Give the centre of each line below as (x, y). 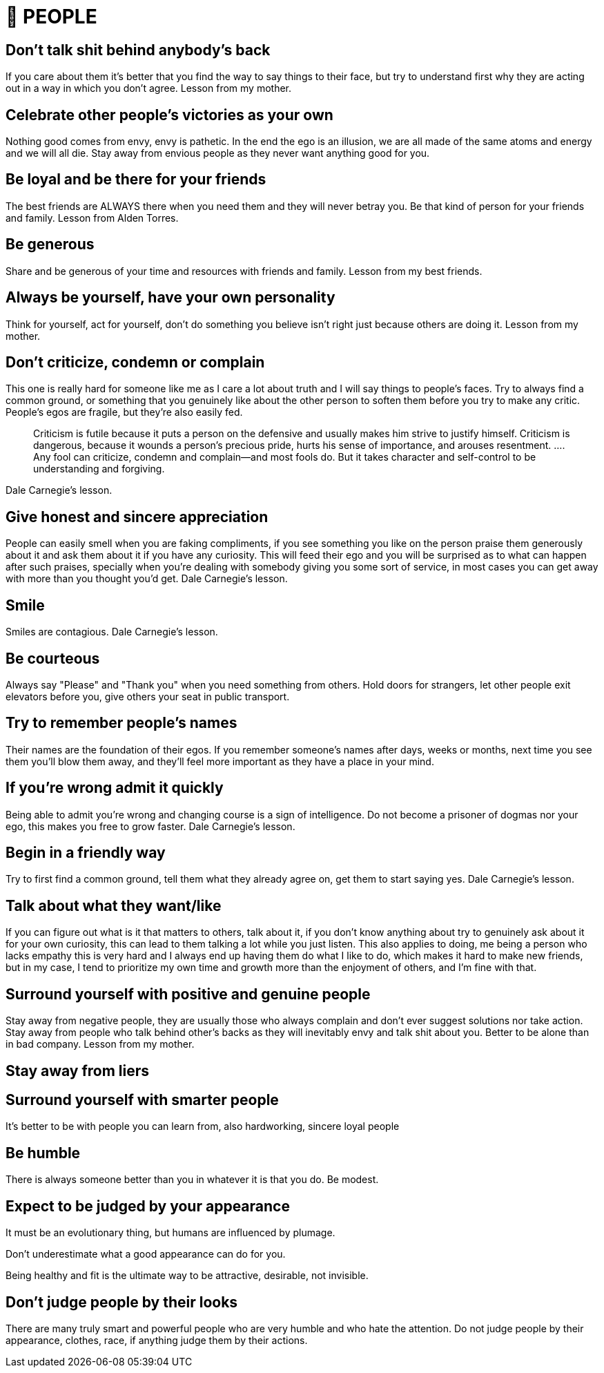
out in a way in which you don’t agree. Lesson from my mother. (149, 88)
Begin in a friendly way (86, 853)
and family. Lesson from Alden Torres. (92, 218)
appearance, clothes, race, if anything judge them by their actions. (157, 1340)
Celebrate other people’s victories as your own (169, 115)
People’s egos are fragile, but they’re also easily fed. (124, 412)
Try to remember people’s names (121, 723)
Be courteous (53, 658)
